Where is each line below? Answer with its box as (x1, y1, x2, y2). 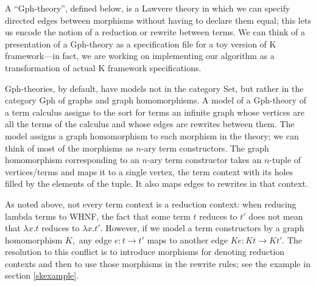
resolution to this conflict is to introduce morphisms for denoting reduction (5, 245, 285, 258)
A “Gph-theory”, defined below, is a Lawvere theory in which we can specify (5, 2, 290, 14)
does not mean (248, 209, 303, 222)
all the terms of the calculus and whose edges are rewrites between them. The (5, 117, 295, 130)
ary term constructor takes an (150, 153, 262, 166)
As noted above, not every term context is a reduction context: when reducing (5, 197, 297, 210)
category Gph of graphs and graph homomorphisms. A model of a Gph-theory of (5, 94, 306, 106)
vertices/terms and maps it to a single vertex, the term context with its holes (5, 165, 293, 178)
